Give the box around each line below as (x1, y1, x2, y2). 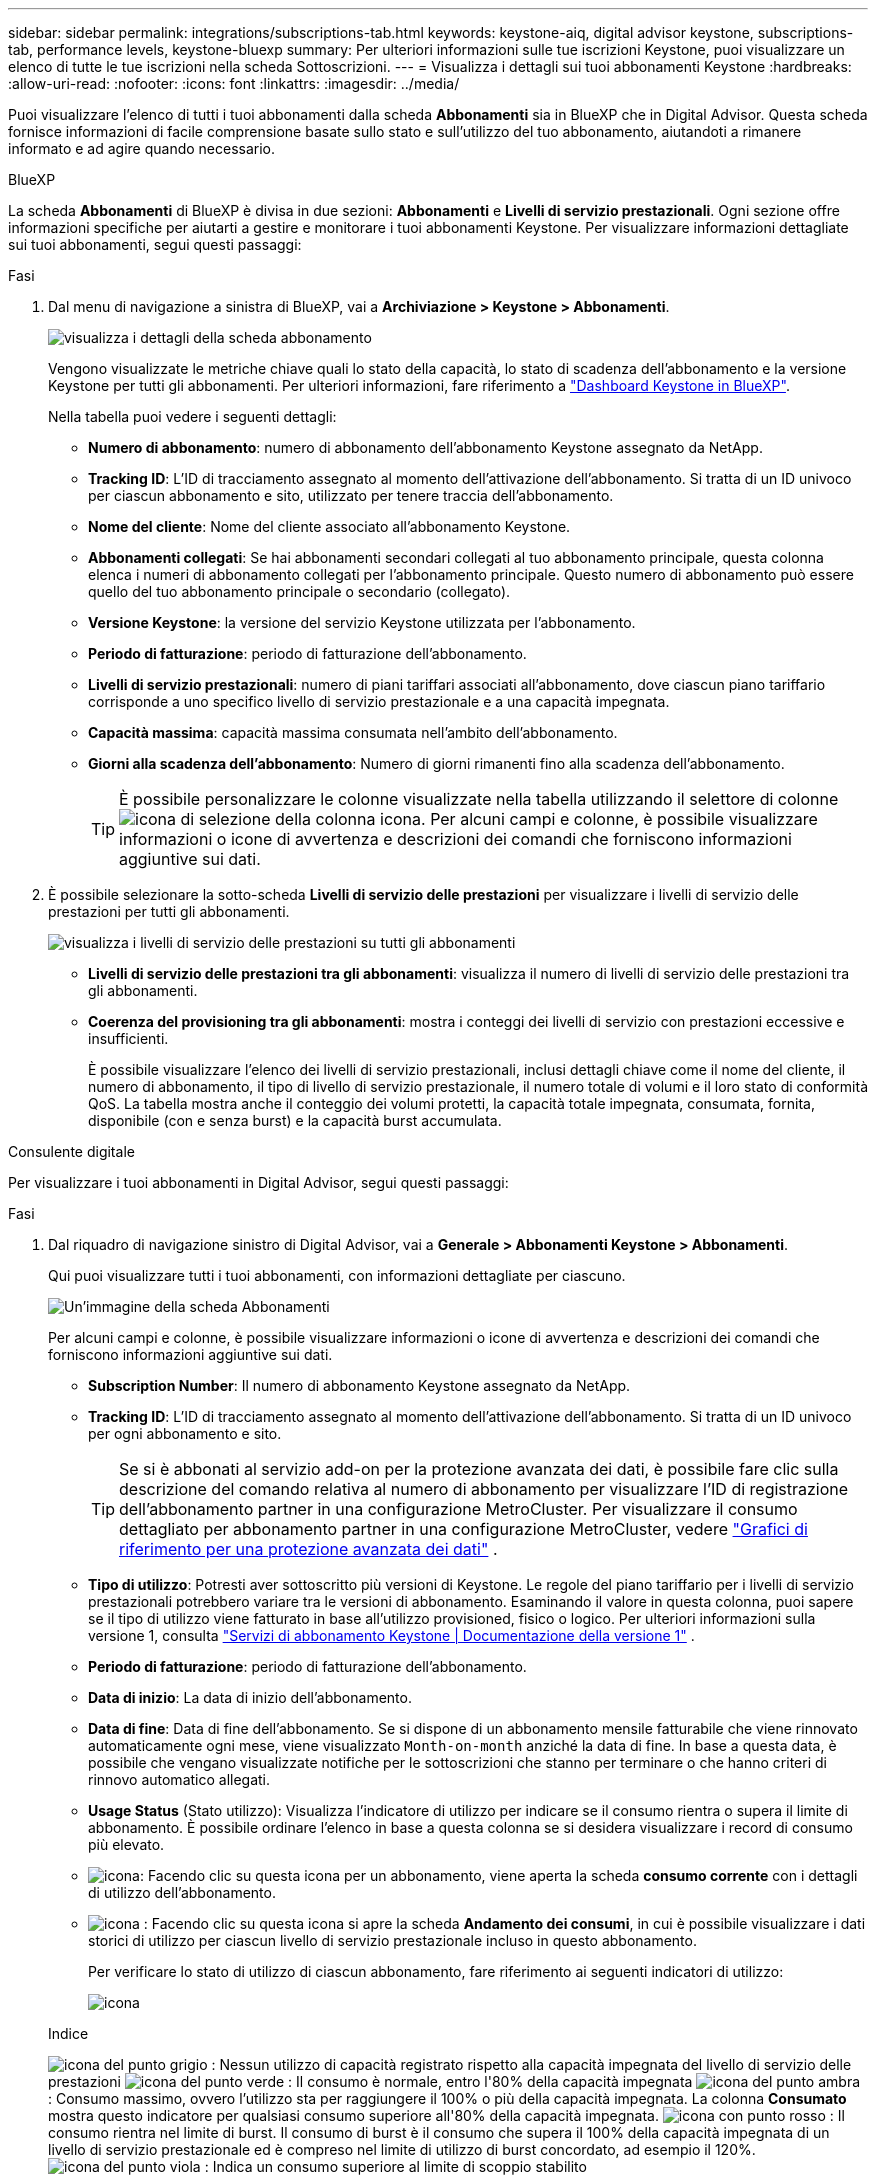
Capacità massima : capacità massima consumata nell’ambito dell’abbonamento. (88, 724, 618, 741)
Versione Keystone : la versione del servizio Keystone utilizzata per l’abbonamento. (88, 614, 636, 631)
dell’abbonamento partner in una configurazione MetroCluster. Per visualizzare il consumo (119, 1499, 798, 1519)
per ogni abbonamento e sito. (88, 1425, 282, 1442)
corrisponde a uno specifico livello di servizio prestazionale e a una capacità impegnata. (88, 693, 670, 710)
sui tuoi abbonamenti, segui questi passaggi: (8, 236, 302, 253)
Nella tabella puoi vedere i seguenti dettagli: (48, 408, 337, 425)
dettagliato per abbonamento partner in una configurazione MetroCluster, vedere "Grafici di (119, 1519, 808, 1539)
